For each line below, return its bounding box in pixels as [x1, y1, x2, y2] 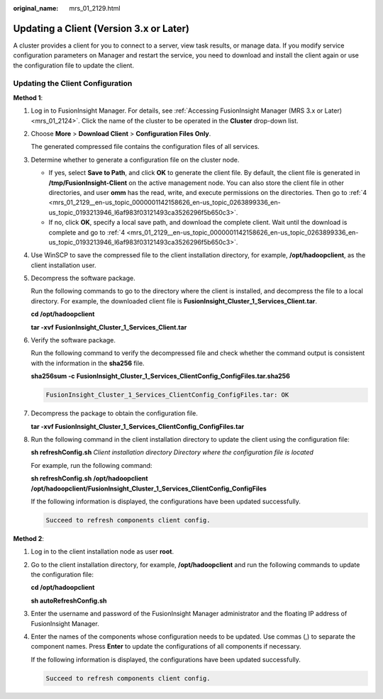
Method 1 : [13, 93, 43, 102]
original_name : [13, 4, 59, 12]
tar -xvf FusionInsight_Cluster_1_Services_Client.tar [30, 323, 187, 331]
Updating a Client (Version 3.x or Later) [13, 22, 190, 35]
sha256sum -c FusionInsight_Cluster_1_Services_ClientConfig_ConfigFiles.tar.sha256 [30, 372, 291, 381]
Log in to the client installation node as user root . [30, 547, 174, 556]
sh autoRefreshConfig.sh [30, 596, 107, 605]
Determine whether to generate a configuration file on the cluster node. [30, 155, 240, 164]
